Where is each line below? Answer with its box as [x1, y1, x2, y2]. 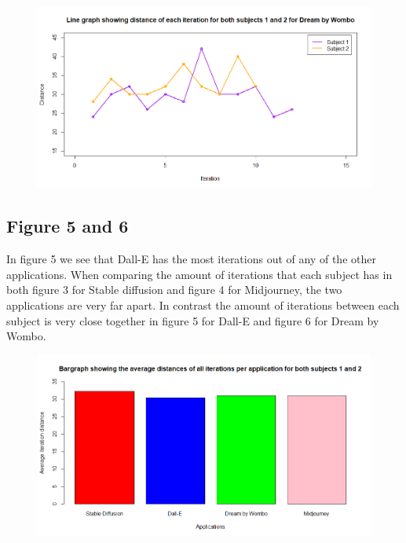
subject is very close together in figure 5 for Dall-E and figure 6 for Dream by [6, 312, 379, 328]
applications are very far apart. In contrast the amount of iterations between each [6, 297, 400, 314]
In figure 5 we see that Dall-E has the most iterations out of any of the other [6, 251, 376, 267]
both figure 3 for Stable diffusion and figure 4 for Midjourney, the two [6, 281, 342, 298]
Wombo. [6, 328, 46, 344]
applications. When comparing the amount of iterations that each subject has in [6, 266, 393, 282]
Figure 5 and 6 [6, 214, 129, 238]
